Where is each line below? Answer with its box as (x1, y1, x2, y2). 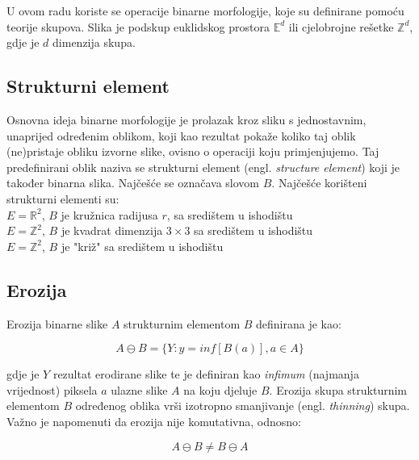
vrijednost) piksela (6, 381, 98, 398)
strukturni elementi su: (6, 190, 119, 207)
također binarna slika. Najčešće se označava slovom (6, 174, 260, 191)
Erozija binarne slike (6, 315, 108, 332)
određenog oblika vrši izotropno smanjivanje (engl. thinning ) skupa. (75, 397, 410, 414)
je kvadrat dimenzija (61, 222, 163, 239)
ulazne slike (111, 381, 168, 398)
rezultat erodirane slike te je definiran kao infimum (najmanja (52, 366, 359, 383)
